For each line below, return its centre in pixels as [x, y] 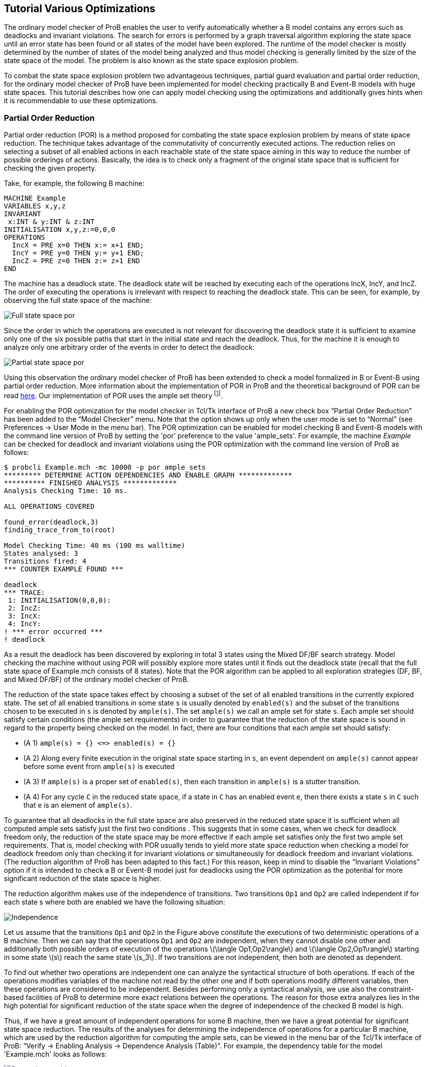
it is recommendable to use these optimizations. [81, 101]
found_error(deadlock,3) [51, 522]
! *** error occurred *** [53, 631]
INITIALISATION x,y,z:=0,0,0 [60, 230]
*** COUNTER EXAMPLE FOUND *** [64, 569]
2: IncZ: [24, 608]
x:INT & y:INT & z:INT [51, 222]
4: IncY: [24, 624]
